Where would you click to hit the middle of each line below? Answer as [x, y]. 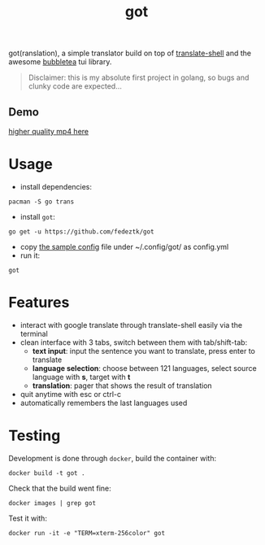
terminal [34, 334]
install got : [37, 216]
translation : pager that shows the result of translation [122, 386]
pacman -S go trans [41, 202]
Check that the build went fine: [60, 488]
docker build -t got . [47, 473]
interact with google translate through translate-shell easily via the [131, 325]
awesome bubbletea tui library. [60, 62]
